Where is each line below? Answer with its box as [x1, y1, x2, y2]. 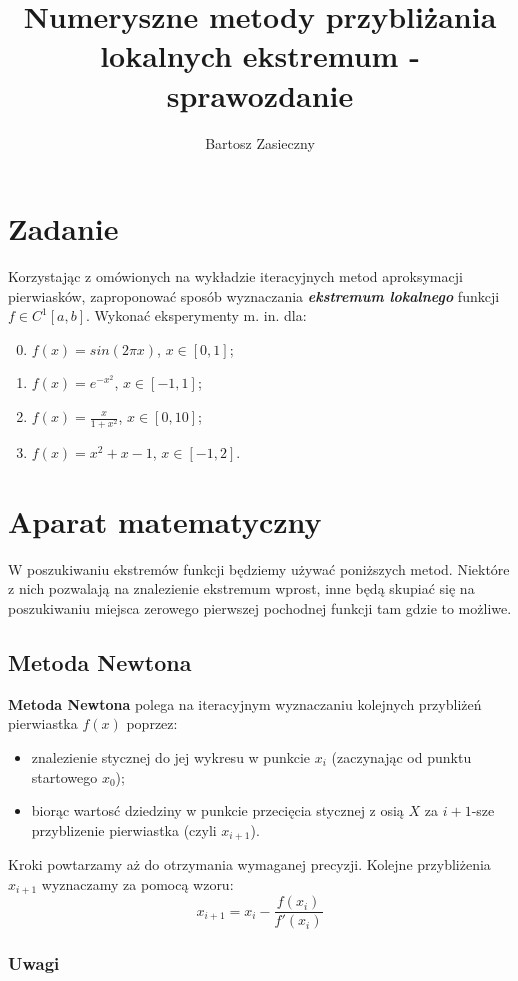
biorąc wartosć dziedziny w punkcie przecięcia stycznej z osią [31, 800, 404, 821]
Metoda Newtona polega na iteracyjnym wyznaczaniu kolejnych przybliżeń [8, 693, 482, 714]
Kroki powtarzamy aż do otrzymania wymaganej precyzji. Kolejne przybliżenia [8, 854, 491, 875]
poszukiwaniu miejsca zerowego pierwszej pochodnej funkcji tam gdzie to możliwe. [8, 598, 512, 619]
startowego [31, 766, 98, 787]
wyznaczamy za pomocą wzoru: [41, 873, 234, 894]
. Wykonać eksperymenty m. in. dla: [85, 305, 307, 326]
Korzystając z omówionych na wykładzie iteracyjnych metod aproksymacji [8, 266, 463, 287]
